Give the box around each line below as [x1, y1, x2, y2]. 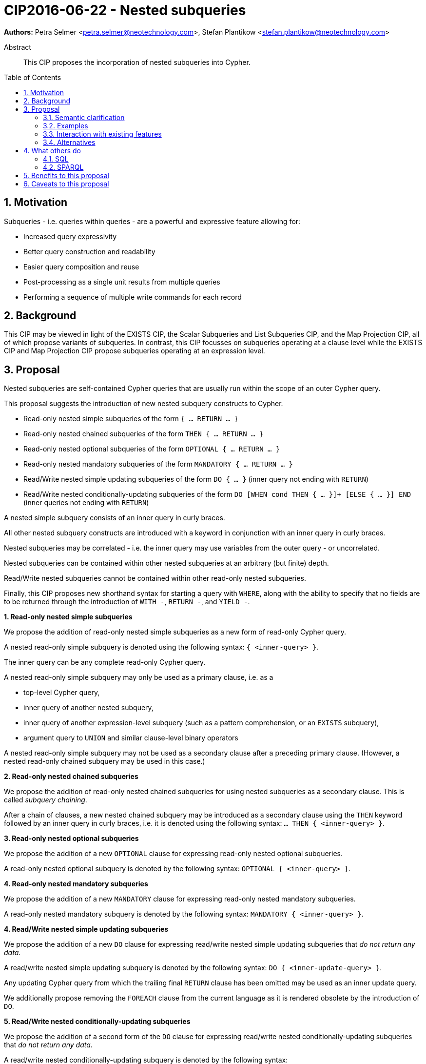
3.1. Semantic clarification [43, 113, 125, 122]
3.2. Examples [43, 121, 88, 130]
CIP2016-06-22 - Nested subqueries [4, 2, 246, 19]
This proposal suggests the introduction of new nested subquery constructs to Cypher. [4, 399, 283, 408]
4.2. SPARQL [43, 163, 84, 171]
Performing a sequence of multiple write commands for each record [23, 292, 242, 301]
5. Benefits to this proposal [23, 171, 109, 180]
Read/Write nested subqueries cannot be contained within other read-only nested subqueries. [4, 574, 306, 583]
